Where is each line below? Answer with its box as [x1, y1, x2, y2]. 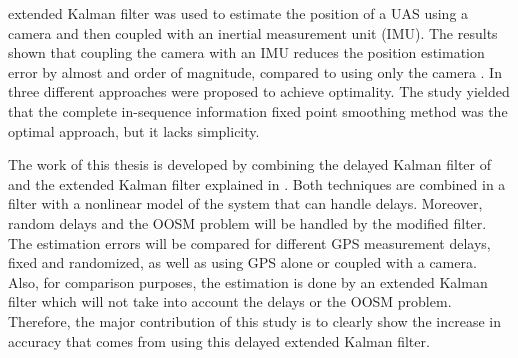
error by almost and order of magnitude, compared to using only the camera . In [8, 61, 502, 82]
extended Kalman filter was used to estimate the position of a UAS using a [8, 3, 469, 23]
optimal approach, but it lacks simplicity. [8, 120, 260, 141]
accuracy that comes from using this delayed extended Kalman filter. [8, 330, 430, 351]
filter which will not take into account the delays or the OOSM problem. [8, 291, 452, 312]
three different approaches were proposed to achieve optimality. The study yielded [8, 81, 510, 102]
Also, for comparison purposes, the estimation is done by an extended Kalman [8, 271, 488, 292]
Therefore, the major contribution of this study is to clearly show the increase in [8, 310, 501, 331]
